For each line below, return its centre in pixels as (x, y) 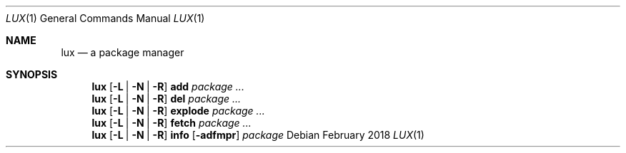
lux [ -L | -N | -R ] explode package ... (178, 111)
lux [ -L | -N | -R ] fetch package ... (172, 123)
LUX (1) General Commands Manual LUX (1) (105, 18)
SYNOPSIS (32, 74)
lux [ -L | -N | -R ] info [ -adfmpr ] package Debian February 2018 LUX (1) (258, 135)
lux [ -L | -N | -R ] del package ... (167, 99)
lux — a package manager (123, 52)
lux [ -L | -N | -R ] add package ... (168, 86)
